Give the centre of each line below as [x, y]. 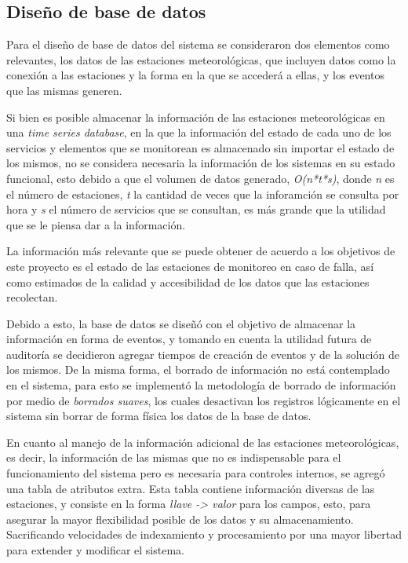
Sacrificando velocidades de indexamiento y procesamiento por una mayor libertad [204, 534]
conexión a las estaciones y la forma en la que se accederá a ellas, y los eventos [195, 75]
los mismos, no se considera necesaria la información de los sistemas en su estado [201, 163]
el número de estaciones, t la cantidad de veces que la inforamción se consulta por [203, 194]
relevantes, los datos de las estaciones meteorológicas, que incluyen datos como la [201, 59]
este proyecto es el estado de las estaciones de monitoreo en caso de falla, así [190, 266]
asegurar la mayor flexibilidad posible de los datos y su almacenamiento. [180, 519]
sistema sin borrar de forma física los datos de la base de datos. [159, 416]
